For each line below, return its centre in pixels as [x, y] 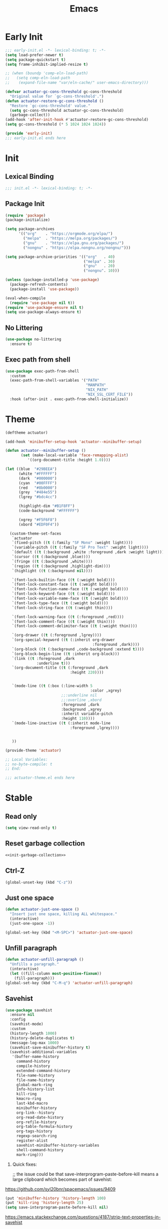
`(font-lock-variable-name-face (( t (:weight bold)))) [70, 599]
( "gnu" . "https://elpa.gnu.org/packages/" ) [73, 243]
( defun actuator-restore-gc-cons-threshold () [54, 101]
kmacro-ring [29, 1099]
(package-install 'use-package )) [44, 289]
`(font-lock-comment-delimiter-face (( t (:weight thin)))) [74, 626]
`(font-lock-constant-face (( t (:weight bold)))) [64, 585]
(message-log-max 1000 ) [34, 1043]
